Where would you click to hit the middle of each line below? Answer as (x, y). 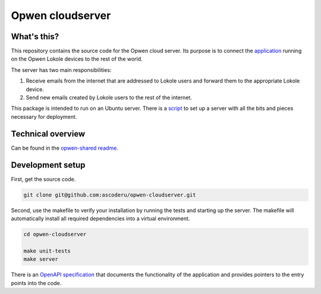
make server (41, 259)
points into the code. (36, 283)
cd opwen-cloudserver (55, 234)
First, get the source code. (43, 179)
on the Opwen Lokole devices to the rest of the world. (77, 59)
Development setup (48, 165)
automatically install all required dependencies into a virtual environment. (100, 218)
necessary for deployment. (44, 116)
